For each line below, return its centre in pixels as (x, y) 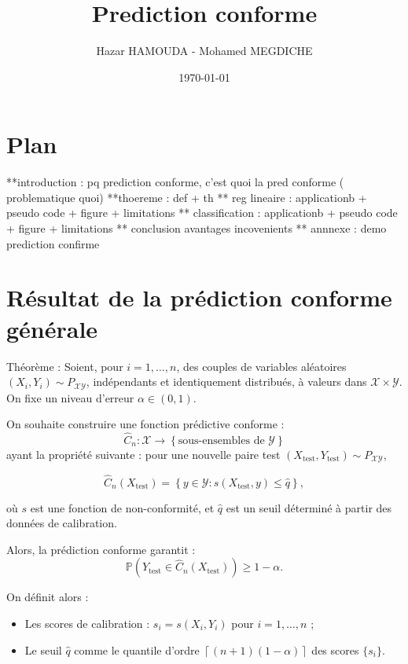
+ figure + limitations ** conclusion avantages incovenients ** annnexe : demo (197, 228)
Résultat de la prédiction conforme (199, 297)
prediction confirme (53, 243)
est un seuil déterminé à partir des (309, 507)
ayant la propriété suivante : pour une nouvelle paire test (143, 454)
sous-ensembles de (221, 440)
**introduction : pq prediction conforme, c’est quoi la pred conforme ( (175, 182)
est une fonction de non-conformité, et (122, 507)
